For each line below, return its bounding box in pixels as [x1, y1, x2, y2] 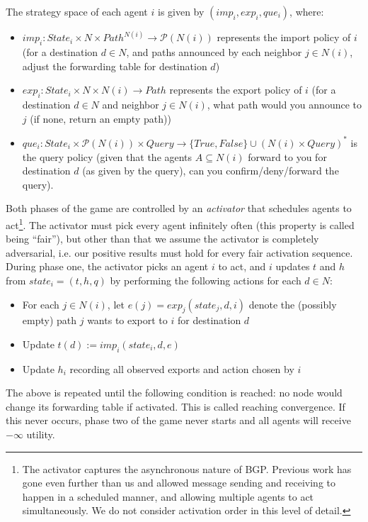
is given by [157, 4, 205, 18]
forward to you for [248, 149, 327, 164]
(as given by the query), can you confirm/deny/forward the [82, 163, 339, 178]
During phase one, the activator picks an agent [6, 259, 209, 274]
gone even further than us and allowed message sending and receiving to [22, 475, 335, 490]
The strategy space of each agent [6, 4, 148, 18]
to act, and [218, 259, 266, 274]
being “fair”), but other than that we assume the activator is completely [6, 231, 319, 246]
